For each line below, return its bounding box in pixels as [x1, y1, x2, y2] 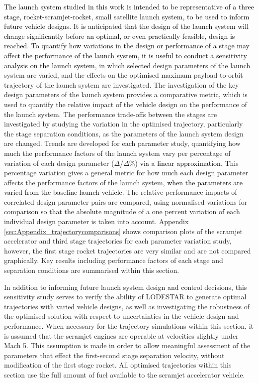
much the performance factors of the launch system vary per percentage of [4, 147, 231, 158]
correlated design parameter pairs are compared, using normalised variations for [4, 196, 248, 207]
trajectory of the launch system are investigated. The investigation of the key [4, 79, 239, 90]
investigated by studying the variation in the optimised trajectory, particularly [4, 119, 243, 129]
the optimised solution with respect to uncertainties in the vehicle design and [4, 311, 239, 321]
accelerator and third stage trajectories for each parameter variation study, [4, 236, 232, 246]
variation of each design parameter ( [4, 157, 114, 168]
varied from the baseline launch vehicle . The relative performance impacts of [4, 187, 237, 197]
